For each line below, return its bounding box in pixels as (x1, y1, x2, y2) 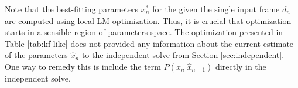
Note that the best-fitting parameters (5, 3, 139, 15)
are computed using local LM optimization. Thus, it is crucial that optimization (5, 14, 292, 26)
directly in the (215, 60, 266, 72)
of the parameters (5, 49, 68, 61)
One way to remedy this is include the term (5, 60, 161, 72)
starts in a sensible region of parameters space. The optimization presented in (5, 26, 283, 38)
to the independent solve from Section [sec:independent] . (81, 49, 285, 61)
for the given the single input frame (152, 3, 280, 15)
